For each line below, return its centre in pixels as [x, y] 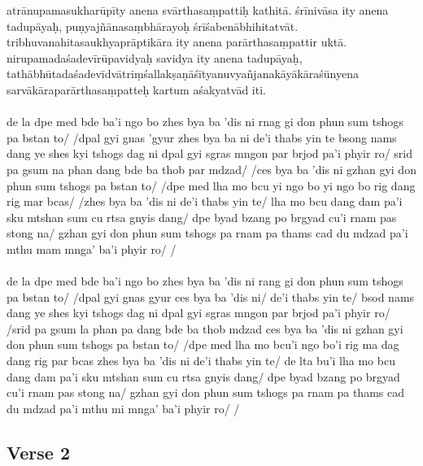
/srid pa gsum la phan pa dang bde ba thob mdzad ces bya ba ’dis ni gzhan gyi [205, 328]
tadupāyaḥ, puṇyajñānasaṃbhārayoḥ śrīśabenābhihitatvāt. [153, 26]
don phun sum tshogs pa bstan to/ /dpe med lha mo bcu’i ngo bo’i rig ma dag [203, 344]
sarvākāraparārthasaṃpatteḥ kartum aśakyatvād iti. [136, 89]
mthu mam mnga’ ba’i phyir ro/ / [92, 248]
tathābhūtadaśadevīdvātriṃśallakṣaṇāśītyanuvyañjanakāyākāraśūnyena [183, 74]
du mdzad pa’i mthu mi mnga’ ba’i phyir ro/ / [123, 408]
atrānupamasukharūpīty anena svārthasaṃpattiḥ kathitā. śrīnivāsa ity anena [198, 10]
